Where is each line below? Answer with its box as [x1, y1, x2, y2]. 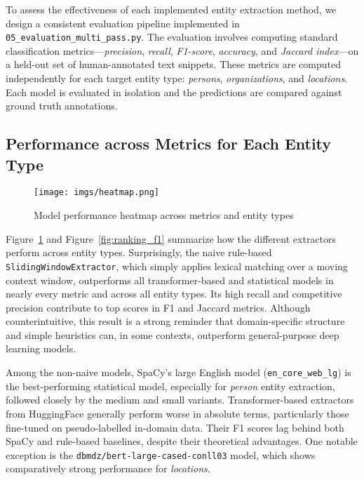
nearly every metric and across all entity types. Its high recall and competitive [6, 286, 342, 301]
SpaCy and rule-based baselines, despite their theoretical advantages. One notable [6, 434, 358, 448]
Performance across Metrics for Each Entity [6, 133, 332, 154]
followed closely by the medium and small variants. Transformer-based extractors [6, 392, 354, 407]
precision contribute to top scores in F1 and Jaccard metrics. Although [6, 300, 311, 314]
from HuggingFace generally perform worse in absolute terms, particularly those [6, 406, 349, 420]
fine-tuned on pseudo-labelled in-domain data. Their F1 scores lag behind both [6, 420, 344, 434]
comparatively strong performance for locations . [6, 461, 210, 476]
